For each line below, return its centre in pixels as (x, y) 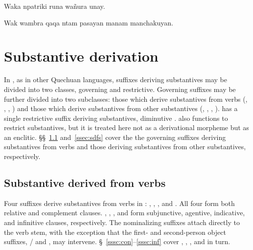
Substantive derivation (81, 56)
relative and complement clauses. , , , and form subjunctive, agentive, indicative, (125, 213)
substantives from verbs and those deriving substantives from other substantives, (125, 147)
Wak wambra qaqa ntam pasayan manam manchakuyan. (89, 22)
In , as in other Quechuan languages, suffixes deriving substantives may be (115, 80)
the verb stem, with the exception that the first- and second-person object (115, 232)
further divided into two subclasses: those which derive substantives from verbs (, (126, 99)
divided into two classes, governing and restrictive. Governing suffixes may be (120, 89)
